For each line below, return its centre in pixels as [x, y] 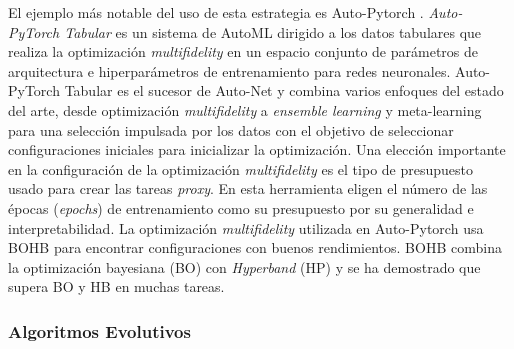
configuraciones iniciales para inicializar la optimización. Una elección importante [257, 149]
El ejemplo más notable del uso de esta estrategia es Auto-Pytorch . [216, 12]
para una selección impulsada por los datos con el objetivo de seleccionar [231, 129]
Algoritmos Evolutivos [99, 330]
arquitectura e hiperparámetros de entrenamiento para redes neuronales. [229, 70]
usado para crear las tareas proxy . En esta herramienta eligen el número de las [248, 188]
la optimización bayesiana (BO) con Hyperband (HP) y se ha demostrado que [244, 266]
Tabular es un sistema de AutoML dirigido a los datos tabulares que [273, 31]
